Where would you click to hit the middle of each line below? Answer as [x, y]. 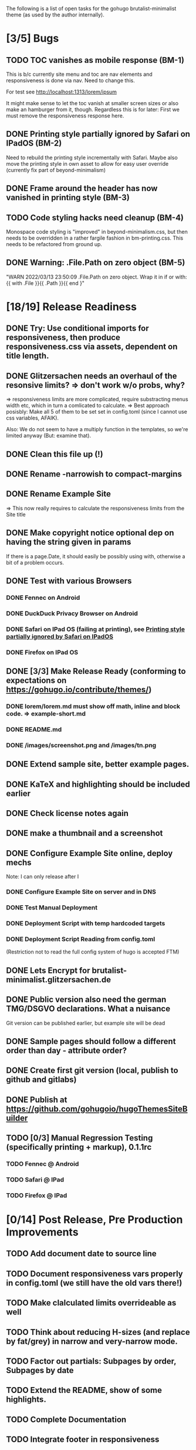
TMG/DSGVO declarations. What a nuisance [88, 1009]
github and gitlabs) [42, 1080]
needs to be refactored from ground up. [54, 244]
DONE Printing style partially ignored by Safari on [98, 134]
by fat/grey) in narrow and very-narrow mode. [92, 1341]
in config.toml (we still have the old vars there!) [94, 1283]
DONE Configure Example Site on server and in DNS [81, 892]
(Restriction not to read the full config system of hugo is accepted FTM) [93, 952]
